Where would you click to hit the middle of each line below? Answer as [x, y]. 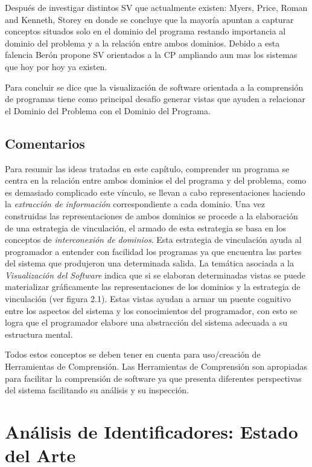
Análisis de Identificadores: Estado [151, 432]
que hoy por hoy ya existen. [56, 66]
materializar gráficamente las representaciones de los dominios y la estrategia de [153, 287]
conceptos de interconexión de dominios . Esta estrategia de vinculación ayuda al [153, 240]
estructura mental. [39, 334]
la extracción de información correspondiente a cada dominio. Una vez [135, 204]
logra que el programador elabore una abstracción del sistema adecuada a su [146, 322]
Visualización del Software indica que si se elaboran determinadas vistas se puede [155, 275]
